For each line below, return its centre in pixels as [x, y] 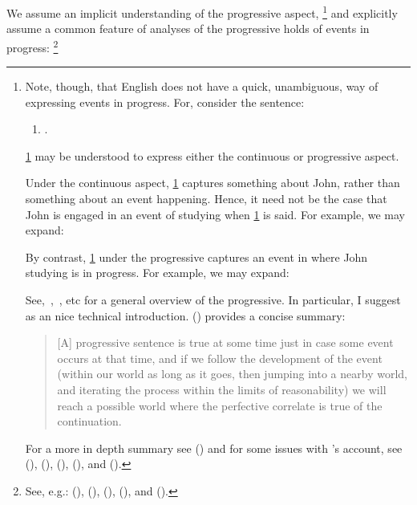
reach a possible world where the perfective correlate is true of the [220, 405]
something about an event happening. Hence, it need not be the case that [206, 199]
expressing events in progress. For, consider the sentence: [165, 102]
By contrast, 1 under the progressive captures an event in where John [196, 257]
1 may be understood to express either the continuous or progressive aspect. [212, 155]
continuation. [89, 421]
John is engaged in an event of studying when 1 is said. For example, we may [215, 214]
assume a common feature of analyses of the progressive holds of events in [188, 29]
